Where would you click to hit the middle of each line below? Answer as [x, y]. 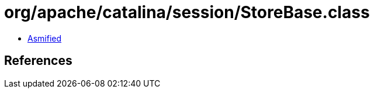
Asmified [45, 38]
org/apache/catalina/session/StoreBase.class [187, 12]
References [38, 61]
